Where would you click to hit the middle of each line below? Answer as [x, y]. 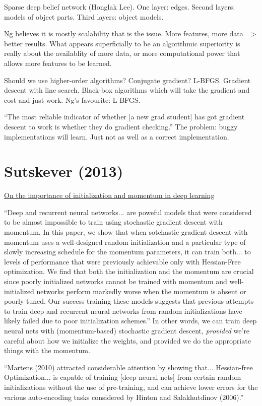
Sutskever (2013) [64, 171]
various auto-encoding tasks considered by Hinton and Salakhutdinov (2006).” [124, 397]
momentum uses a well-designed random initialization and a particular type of [125, 242]
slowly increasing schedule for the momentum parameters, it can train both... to [127, 252]
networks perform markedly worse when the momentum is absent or [141, 291]
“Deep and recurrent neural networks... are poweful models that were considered [128, 212]
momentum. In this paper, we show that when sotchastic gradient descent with [126, 232]
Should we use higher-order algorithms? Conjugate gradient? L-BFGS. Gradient [127, 80]
